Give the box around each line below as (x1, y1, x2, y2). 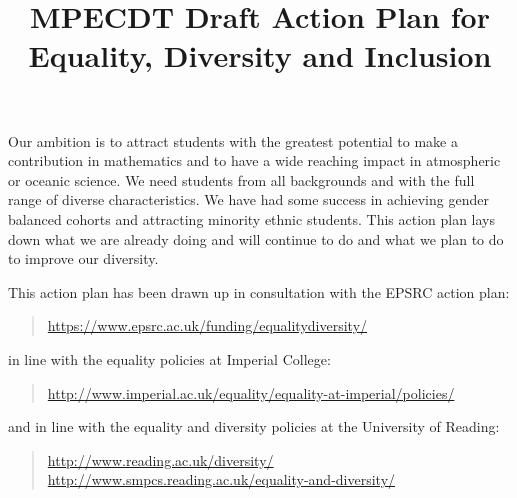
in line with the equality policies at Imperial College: (8, 348, 331, 369)
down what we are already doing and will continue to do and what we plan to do (8, 228, 504, 249)
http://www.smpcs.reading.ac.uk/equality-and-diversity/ (47, 469, 396, 490)
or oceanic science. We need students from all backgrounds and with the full (8, 169, 475, 190)
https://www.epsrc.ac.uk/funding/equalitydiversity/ (47, 315, 368, 336)
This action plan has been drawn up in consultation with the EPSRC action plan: (8, 281, 510, 302)
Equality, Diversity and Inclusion (28, 35, 492, 76)
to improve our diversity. (8, 248, 159, 269)
